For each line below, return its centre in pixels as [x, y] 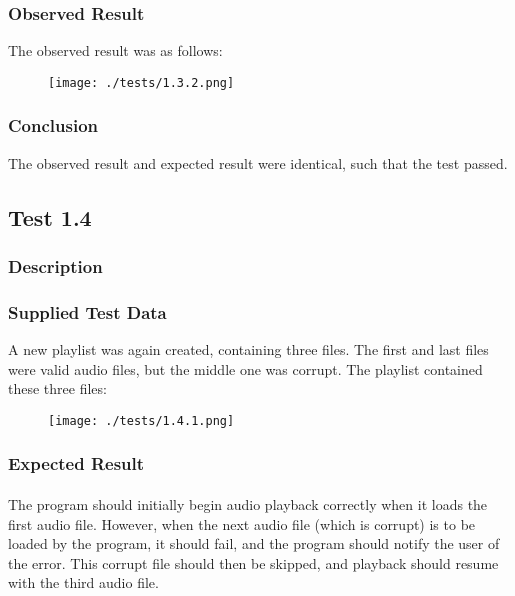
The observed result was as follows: [115, 50]
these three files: [57, 388]
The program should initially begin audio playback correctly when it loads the [248, 504]
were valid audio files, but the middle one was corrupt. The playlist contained [245, 368]
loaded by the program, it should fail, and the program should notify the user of [254, 543]
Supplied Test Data [87, 311]
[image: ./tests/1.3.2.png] [141, 82]
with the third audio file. [83, 582]
